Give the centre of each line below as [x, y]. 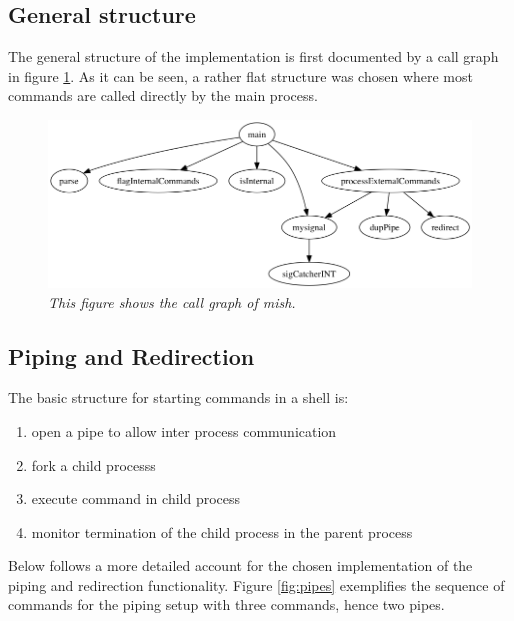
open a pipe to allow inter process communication [184, 430]
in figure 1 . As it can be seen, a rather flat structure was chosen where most [240, 75]
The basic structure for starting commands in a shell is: [178, 397]
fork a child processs [93, 464]
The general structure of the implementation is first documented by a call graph [253, 56]
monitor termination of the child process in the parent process [222, 531]
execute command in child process [136, 498]
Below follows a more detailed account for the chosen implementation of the [240, 565]
